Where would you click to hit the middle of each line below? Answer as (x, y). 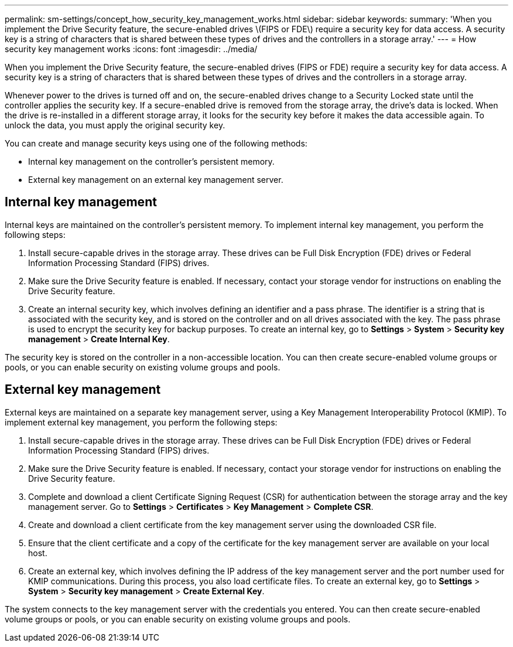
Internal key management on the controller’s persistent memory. (151, 161)
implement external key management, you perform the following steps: (141, 422)
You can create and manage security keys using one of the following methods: (156, 143)
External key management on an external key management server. (156, 180)
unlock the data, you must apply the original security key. (115, 125)
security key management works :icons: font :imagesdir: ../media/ (131, 49)
